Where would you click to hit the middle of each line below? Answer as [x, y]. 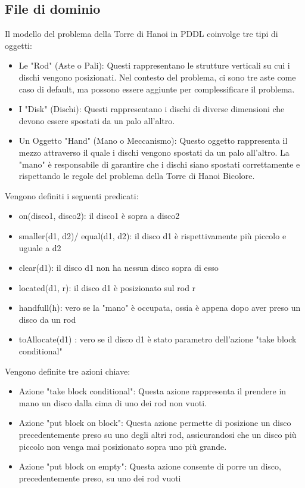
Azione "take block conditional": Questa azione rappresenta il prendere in [152, 391]
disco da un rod [47, 319]
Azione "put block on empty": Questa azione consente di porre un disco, [150, 466]
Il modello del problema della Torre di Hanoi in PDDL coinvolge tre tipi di [141, 34]
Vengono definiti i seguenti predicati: [72, 195]
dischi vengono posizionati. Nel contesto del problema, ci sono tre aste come [157, 77]
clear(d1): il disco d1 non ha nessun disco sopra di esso [119, 268]
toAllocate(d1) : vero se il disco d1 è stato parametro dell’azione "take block [158, 339]
